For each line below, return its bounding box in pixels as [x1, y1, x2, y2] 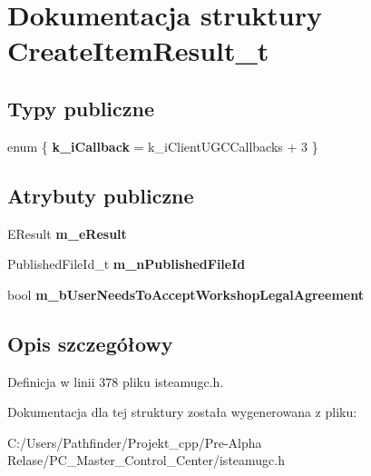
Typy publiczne [7, 94, 155, 122]
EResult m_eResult [7, 223, 127, 243]
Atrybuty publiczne [7, 181, 194, 209]
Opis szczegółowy [7, 329, 173, 357]
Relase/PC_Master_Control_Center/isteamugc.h [7, 451, 285, 470]
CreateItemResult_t [7, 32, 269, 69]
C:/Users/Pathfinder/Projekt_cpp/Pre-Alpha [7, 432, 262, 451]
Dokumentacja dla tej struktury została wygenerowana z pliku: [7, 402, 357, 421]
